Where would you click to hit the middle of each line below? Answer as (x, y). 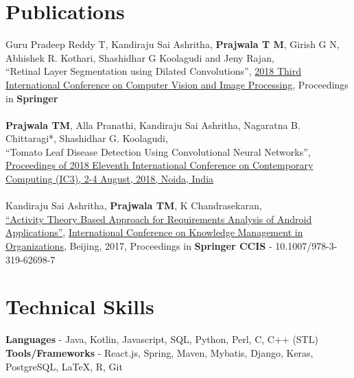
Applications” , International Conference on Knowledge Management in (154, 232)
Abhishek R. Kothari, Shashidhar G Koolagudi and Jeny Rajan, (140, 57)
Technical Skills (80, 306)
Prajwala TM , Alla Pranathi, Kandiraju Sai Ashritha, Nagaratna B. (153, 125)
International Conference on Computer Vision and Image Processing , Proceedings (177, 84)
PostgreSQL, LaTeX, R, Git (64, 366)
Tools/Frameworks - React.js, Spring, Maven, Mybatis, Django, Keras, (160, 352)
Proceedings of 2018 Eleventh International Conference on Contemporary (160, 165)
